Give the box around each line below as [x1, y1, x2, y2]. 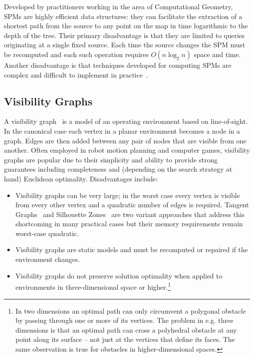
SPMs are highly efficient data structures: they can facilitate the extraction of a [4, 11, 242, 21]
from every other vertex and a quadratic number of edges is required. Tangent [15, 199, 249, 210]
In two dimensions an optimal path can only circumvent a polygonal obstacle [15, 305, 246, 316]
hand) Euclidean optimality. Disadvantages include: [4, 173, 158, 183]
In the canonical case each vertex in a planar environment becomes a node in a [4, 125, 240, 136]
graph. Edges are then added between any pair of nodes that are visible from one [4, 135, 247, 145]
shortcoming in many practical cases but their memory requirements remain [15, 218, 243, 229]
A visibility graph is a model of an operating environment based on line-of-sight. [4, 116, 248, 126]
